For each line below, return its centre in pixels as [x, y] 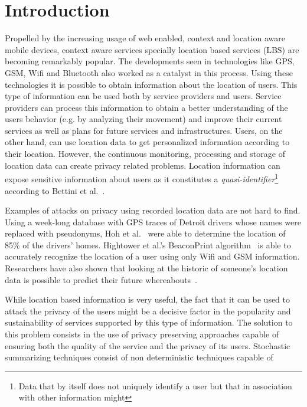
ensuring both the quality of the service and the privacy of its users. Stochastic [148, 345]
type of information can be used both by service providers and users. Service [143, 96]
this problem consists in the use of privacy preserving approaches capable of [142, 334]
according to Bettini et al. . [55, 190]
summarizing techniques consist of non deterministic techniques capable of [139, 357]
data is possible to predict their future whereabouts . [101, 279]
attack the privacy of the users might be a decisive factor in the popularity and [148, 311]
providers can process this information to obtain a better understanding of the [146, 107]
